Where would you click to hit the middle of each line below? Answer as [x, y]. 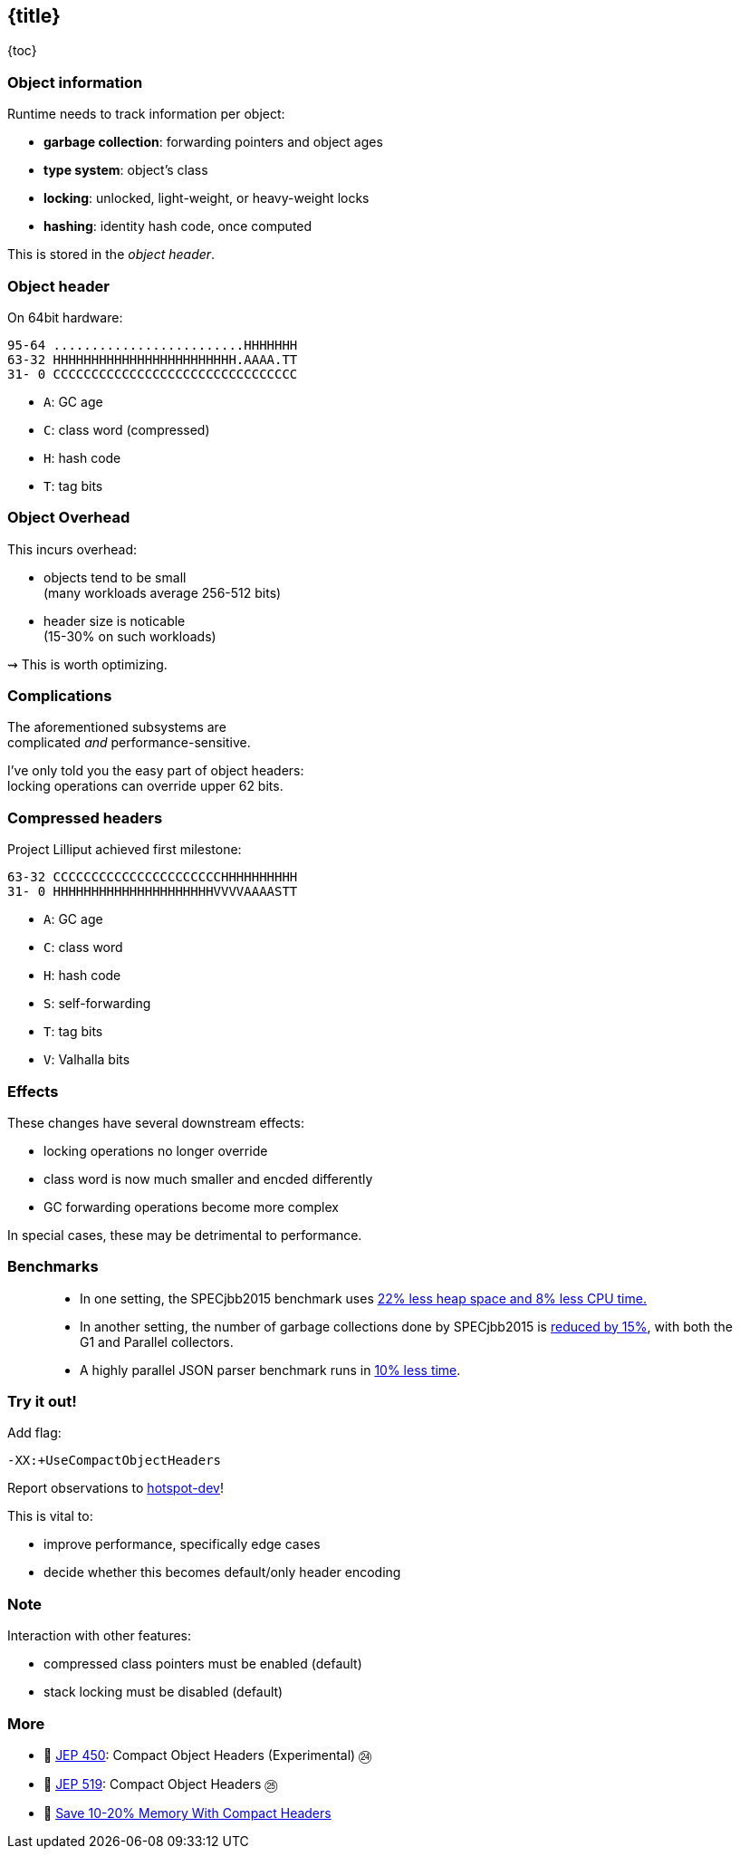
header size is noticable [115, 620]
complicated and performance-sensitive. [129, 743]
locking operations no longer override [156, 1150]
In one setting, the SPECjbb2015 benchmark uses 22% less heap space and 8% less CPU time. [363, 1298]
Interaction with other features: [100, 1636]
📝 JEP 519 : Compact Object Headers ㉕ [161, 1784]
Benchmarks [53, 1267]
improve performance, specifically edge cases [182, 1544]
